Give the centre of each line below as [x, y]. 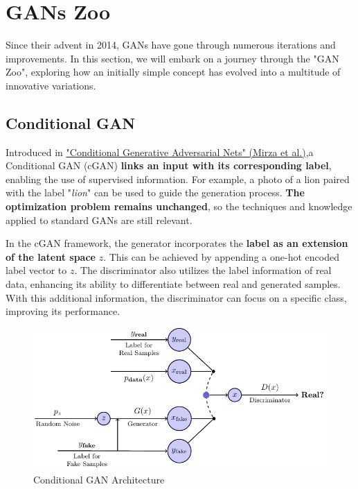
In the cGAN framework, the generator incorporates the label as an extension [177, 243]
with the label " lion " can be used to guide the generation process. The [155, 192]
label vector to [36, 270]
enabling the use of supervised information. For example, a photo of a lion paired [178, 179]
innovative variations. [51, 85]
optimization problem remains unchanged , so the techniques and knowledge [179, 206]
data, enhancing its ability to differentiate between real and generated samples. [173, 284]
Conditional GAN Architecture [99, 480]
